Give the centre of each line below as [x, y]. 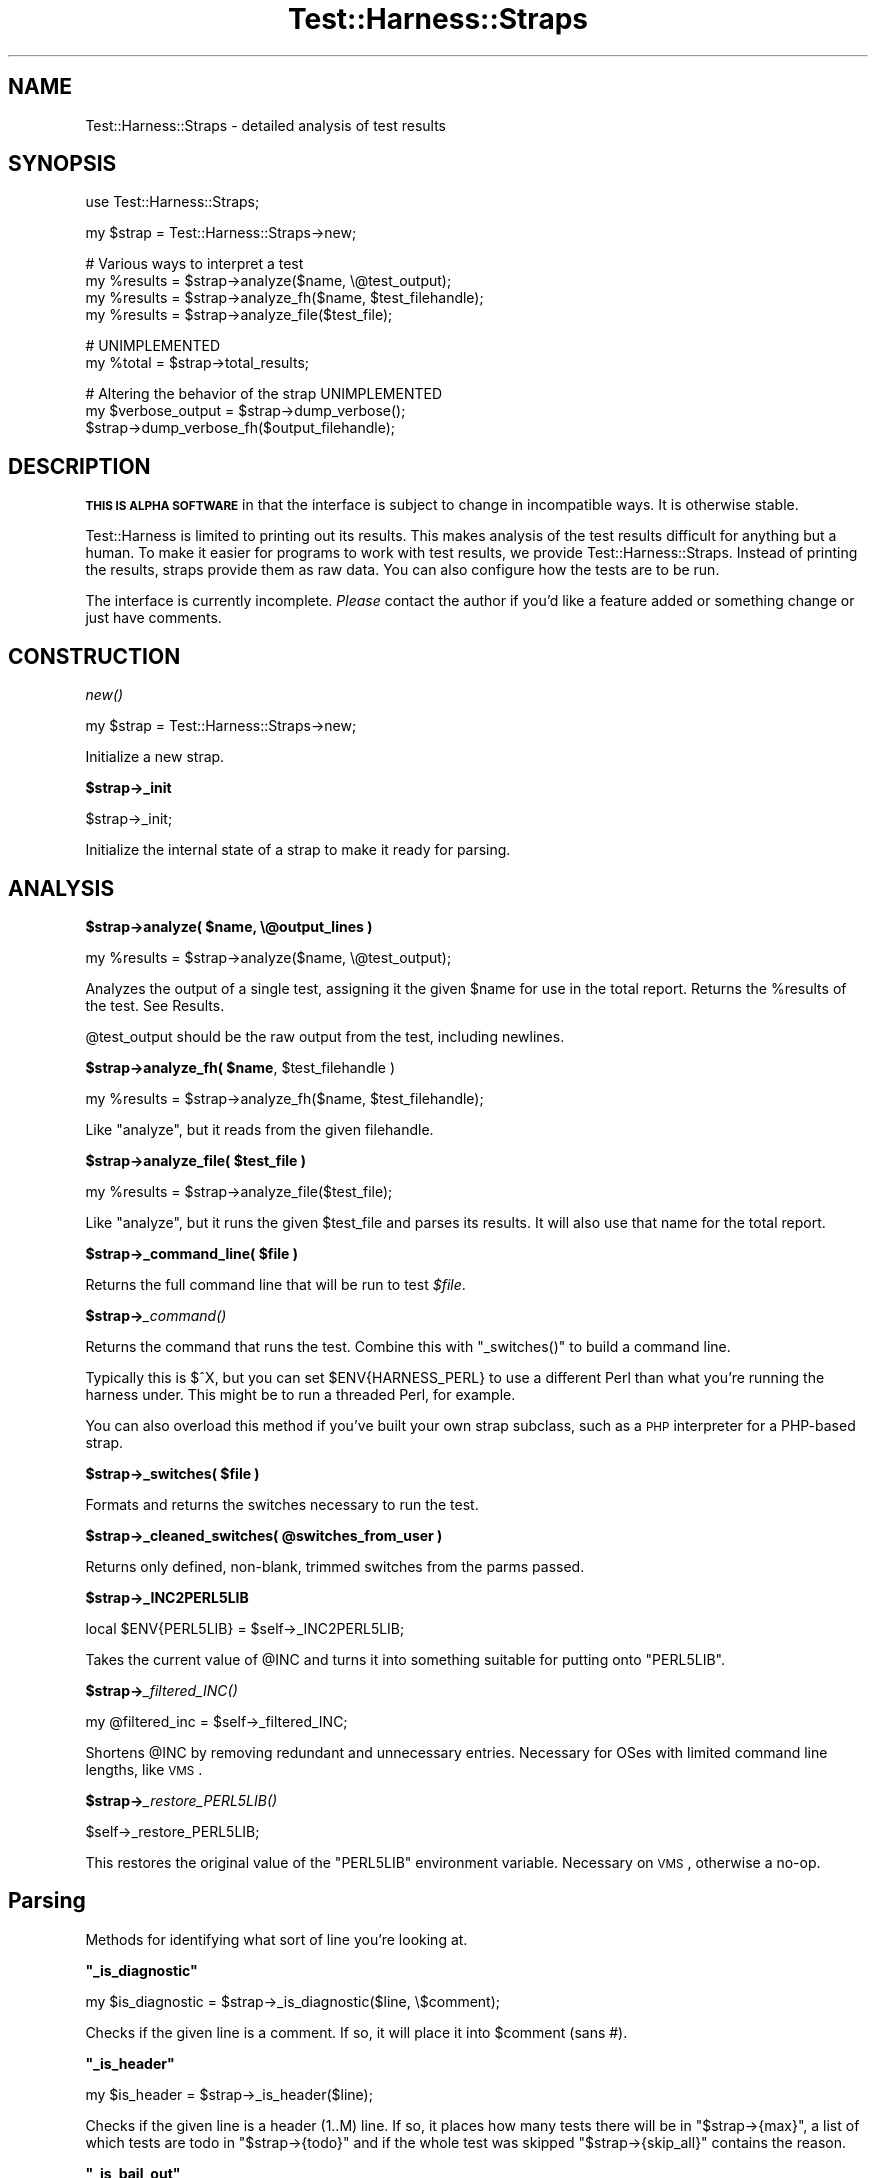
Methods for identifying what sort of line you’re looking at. [276, 1939]
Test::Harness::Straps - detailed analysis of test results [265, 125]
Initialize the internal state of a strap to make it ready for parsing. [298, 850]
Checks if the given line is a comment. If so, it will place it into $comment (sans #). [356, 2032]
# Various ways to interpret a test [194, 264]
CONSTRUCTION [94, 656]
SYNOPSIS [62, 164]
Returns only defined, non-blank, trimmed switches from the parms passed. [335, 1566]
